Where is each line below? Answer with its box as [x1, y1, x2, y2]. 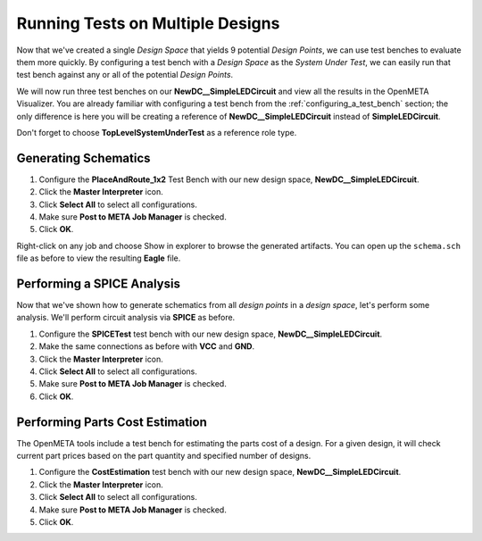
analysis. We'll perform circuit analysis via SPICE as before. [16, 312, 236, 323]
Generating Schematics [16, 150, 151, 165]
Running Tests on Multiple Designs [16, 13, 280, 33]
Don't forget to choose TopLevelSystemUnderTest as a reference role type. [16, 127, 297, 137]
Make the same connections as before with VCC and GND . [38, 341, 255, 352]
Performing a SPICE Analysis [16, 276, 180, 291]
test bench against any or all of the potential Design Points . [16, 70, 234, 80]
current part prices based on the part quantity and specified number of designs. [16, 451, 312, 462]
